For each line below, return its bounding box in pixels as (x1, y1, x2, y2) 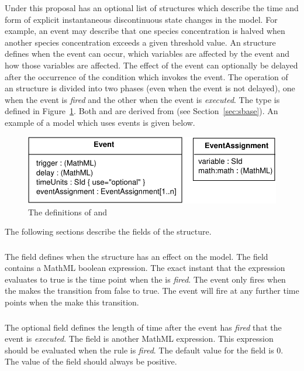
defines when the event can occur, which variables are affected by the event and (5, 47, 290, 60)
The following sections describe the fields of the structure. (5, 225, 212, 238)
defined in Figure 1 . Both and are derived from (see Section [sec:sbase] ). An (5, 105, 278, 117)
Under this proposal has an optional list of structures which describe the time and (5, 2, 299, 13)
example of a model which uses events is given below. (5, 116, 195, 128)
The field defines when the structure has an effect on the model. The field (5, 250, 268, 262)
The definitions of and (28, 205, 108, 218)
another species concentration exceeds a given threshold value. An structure (5, 36, 276, 48)
